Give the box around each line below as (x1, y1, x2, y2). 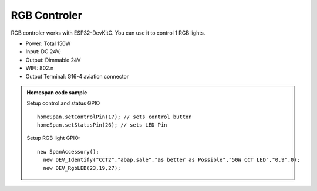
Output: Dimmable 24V (25, 56, 81, 63)
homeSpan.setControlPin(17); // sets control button (37, 113, 192, 120)
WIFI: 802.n (25, 64, 54, 71)
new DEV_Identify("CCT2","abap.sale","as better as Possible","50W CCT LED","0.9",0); (43, 156, 301, 163)
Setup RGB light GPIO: (26, 135, 80, 142)
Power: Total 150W (25, 40, 71, 47)
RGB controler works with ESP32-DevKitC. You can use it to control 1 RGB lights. (11, 29, 205, 36)
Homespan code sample (26, 88, 87, 96)
